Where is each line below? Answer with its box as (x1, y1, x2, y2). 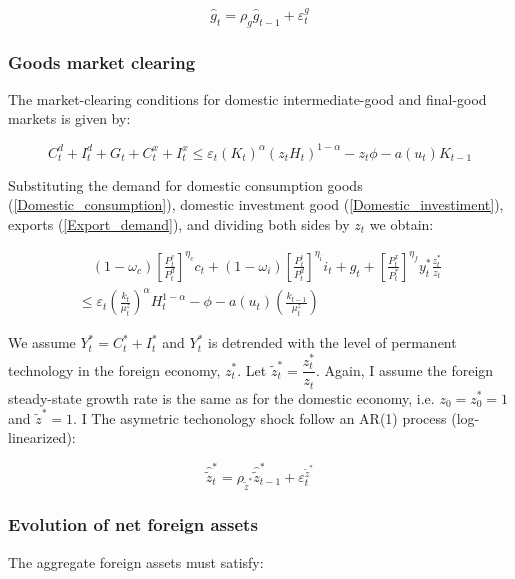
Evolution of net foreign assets (8, 512, 258, 537)
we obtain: (369, 213, 434, 234)
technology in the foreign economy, (8, 359, 221, 380)
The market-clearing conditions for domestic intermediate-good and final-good (8, 88, 487, 109)
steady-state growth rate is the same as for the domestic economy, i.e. (8, 387, 435, 408)
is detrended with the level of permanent (208, 332, 457, 353)
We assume (8, 332, 76, 353)
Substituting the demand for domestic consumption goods (8, 174, 363, 195)
